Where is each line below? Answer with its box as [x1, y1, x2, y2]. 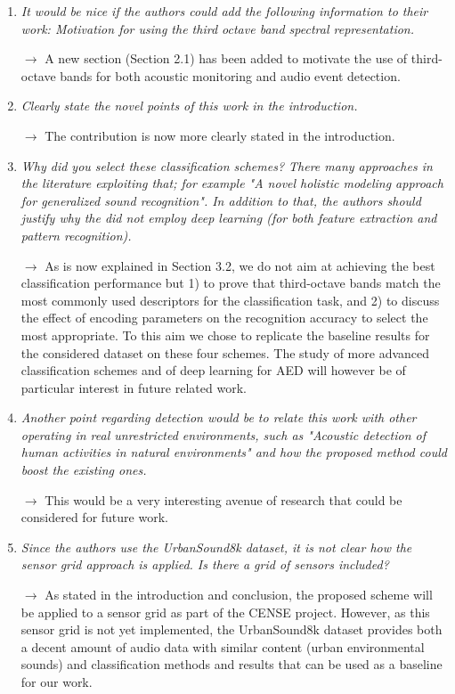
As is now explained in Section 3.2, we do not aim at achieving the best [45, 256, 435, 274]
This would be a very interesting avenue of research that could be [45, 490, 402, 509]
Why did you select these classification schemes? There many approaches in [20, 156, 433, 175]
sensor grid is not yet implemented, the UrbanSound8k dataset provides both [20, 620, 443, 639]
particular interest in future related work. [20, 378, 247, 396]
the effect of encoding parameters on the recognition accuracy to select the [20, 308, 428, 327]
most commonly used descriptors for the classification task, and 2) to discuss [20, 290, 440, 309]
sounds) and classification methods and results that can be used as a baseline [20, 655, 443, 674]
